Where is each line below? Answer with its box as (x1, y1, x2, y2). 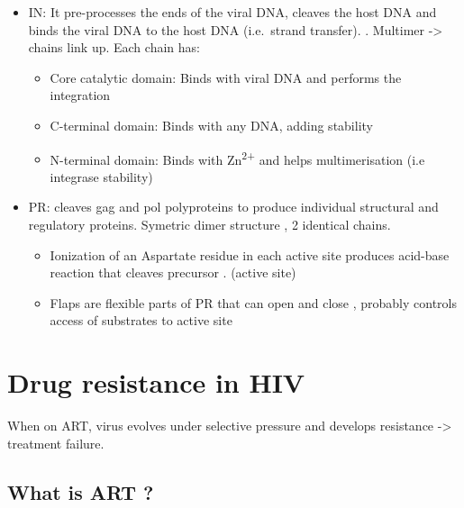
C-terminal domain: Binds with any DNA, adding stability (50, 115, 373, 134)
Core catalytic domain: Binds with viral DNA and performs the (50, 68, 402, 86)
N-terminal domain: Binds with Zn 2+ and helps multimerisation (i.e (50, 147, 425, 168)
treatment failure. (7, 433, 105, 452)
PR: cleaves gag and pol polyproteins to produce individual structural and (28, 197, 439, 216)
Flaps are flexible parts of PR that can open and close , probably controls (50, 293, 458, 312)
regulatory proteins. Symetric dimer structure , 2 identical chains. (28, 215, 391, 233)
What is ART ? (7, 477, 154, 505)
